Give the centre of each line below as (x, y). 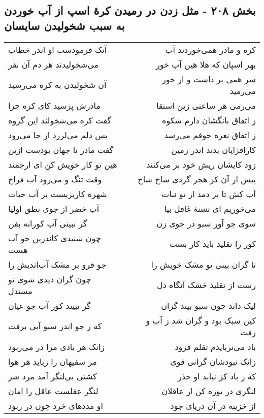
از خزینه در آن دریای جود (213, 405)
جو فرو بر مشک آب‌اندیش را (57, 264)
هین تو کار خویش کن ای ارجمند (63, 164)
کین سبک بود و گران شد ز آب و (201, 320)
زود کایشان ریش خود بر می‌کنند (201, 164)
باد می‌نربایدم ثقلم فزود (215, 346)
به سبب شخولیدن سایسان (64, 25)
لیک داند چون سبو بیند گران (208, 305)
